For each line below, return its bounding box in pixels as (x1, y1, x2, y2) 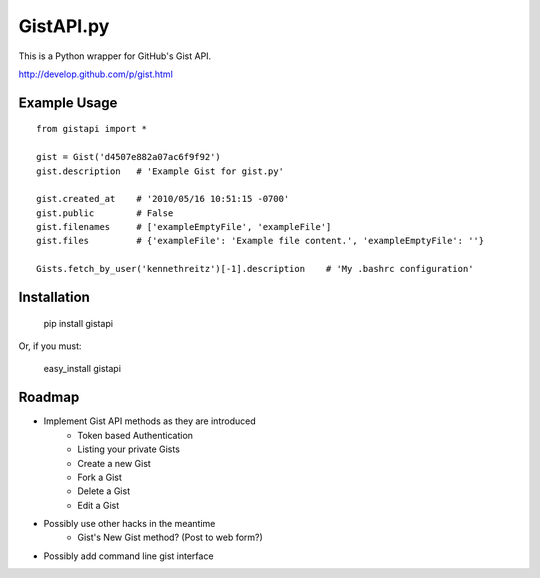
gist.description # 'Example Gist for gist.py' (36, 165, 285, 177)
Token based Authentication (77, 429, 194, 441)
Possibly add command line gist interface (43, 550, 214, 562)
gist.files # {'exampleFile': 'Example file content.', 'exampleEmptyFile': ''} (36, 235, 485, 247)
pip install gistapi (43, 317, 114, 329)
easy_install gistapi (43, 363, 122, 375)
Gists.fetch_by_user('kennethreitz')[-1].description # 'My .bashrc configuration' (36, 263, 474, 275)
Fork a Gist (77, 471, 122, 483)
